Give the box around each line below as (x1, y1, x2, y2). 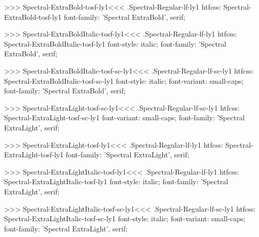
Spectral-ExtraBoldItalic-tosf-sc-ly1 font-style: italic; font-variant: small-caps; (4, 75, 244, 86)
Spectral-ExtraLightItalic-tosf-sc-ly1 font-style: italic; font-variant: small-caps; (4, 213, 246, 224)
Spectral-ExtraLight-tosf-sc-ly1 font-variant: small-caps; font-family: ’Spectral (4, 112, 245, 123)
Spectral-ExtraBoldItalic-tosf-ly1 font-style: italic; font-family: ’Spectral (4, 38, 227, 49)
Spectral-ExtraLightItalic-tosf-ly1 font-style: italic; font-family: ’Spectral (4, 176, 229, 187)
